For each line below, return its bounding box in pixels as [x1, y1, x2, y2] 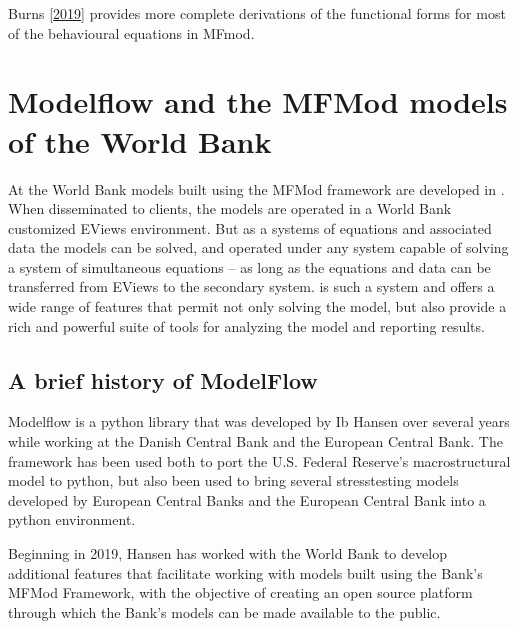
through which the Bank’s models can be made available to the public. [8, 601, 441, 622]
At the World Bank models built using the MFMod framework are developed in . [8, 178, 505, 199]
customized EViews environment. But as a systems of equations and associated [8, 217, 492, 238]
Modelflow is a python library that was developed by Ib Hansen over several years [8, 411, 510, 432]
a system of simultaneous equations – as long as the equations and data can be [8, 256, 491, 277]
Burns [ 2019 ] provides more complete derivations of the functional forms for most [8, 3, 506, 23]
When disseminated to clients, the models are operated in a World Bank [8, 198, 452, 219]
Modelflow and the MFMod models [8, 81, 508, 122]
